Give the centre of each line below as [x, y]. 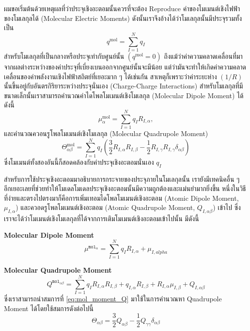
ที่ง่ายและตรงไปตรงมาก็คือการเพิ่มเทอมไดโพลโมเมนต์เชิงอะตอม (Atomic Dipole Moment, [121, 198]
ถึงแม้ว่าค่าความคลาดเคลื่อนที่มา [203, 56]
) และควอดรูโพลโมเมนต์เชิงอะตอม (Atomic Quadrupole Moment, [105, 207]
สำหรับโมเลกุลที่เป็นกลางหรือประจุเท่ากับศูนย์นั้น [64, 56]
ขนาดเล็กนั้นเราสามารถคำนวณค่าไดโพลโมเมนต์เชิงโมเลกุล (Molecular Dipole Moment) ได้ [124, 95]
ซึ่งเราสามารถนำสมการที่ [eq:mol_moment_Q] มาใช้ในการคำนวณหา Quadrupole [113, 299]
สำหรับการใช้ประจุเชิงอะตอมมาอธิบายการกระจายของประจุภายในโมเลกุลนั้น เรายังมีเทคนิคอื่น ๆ [122, 179]
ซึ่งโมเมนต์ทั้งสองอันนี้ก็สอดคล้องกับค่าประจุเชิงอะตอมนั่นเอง [79, 162]
